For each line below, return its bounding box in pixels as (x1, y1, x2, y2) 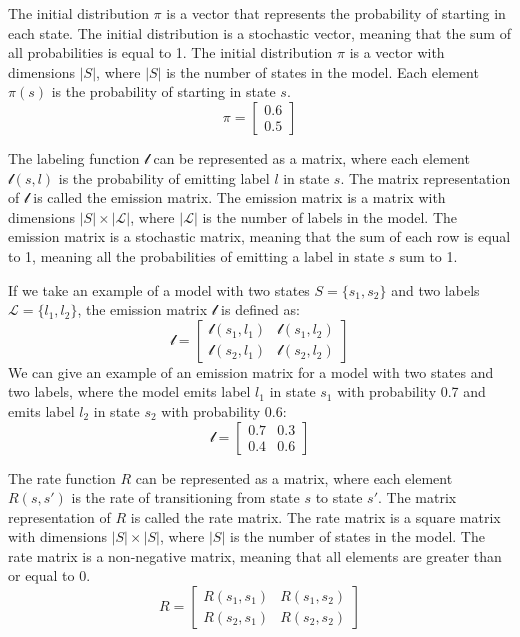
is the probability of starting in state (51, 81, 276, 102)
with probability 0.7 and (337, 381, 486, 402)
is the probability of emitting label (58, 167, 270, 188)
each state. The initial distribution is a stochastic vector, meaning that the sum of (8, 22, 511, 43)
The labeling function (8, 147, 140, 168)
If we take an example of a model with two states (8, 279, 310, 300)
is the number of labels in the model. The (202, 206, 457, 227)
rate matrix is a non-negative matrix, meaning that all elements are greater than (8, 545, 502, 566)
